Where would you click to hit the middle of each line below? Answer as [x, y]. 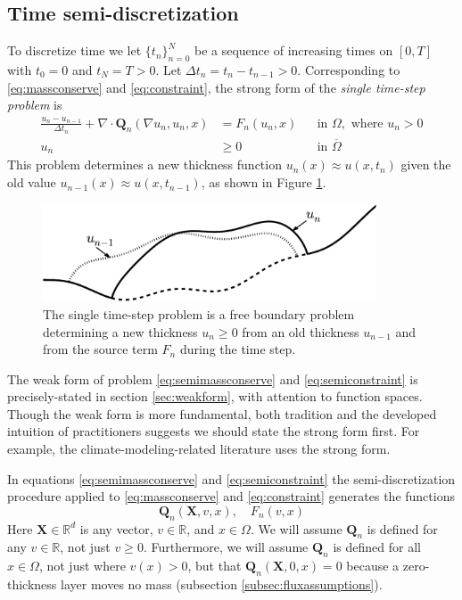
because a [373, 566]
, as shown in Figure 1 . [264, 182]
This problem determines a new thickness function [144, 164]
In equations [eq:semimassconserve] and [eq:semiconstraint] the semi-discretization [231, 478]
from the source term [100, 349]
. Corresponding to [349, 70]
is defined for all [377, 547]
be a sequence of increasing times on [293, 50]
